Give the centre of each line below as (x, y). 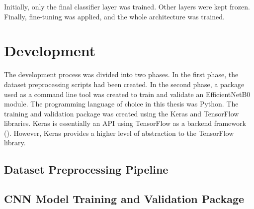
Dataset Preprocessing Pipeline (86, 169)
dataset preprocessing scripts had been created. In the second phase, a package (124, 84)
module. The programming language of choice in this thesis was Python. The (121, 104)
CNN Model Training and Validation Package (124, 199)
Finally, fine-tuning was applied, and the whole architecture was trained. (114, 16)
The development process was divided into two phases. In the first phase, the (121, 74)
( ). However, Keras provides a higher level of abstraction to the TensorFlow (119, 133)
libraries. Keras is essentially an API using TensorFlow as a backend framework (125, 123)
